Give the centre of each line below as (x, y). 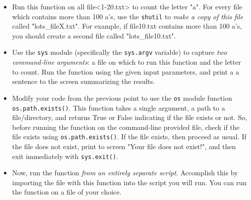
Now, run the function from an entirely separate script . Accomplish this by (125, 173)
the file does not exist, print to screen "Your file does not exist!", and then (124, 146)
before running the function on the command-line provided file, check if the (126, 127)
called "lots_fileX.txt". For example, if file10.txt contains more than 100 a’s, (127, 26)
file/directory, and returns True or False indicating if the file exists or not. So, (130, 117)
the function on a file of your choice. (67, 192)
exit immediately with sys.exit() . (65, 156)
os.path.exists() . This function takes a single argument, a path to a (119, 107)
